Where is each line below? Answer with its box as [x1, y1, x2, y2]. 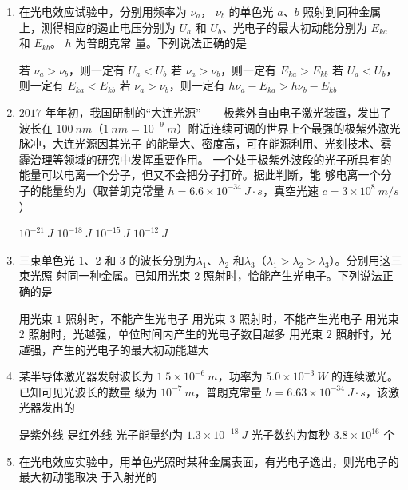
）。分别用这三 [329, 251, 402, 268]
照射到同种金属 [303, 3, 382, 19]
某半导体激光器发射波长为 [18, 368, 153, 384]
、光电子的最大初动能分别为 [221, 18, 367, 35]
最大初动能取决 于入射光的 [18, 468, 157, 485]
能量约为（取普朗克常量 [41, 181, 164, 198]
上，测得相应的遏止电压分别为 [18, 18, 176, 35]
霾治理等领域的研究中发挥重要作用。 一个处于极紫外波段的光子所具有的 [18, 150, 392, 167]
